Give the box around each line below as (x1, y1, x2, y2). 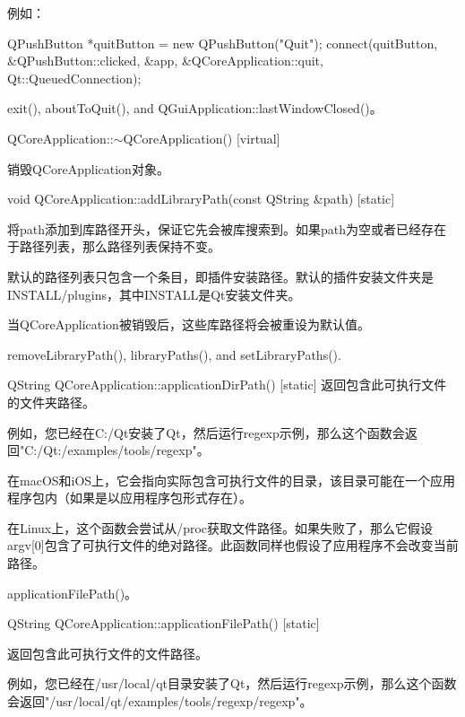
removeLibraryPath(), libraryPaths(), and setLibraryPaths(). (7, 345, 341, 363)
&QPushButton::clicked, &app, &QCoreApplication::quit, (7, 51, 323, 70)
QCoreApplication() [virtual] (123, 128, 280, 147)
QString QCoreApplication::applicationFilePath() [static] (7, 614, 320, 633)
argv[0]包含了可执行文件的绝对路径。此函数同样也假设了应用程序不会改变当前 (7, 536, 459, 555)
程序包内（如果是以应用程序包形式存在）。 (7, 488, 252, 507)
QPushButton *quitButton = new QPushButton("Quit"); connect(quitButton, (7, 33, 438, 52)
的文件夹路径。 (7, 392, 95, 411)
